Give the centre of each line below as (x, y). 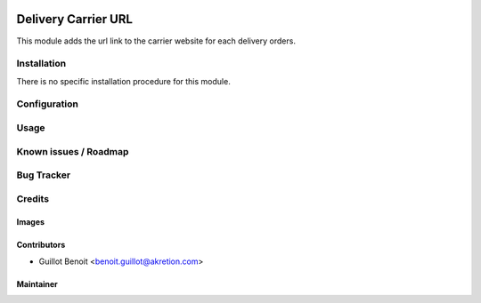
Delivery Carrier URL (75, 19)
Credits (33, 198)
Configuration (48, 104)
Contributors (41, 245)
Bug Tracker (44, 175)
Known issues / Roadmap (73, 151)
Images (30, 222)
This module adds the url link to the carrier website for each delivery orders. (156, 41)
